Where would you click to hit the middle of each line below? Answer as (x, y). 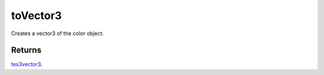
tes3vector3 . (27, 64)
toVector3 (37, 15)
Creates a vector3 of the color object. (58, 33)
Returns (26, 50)
